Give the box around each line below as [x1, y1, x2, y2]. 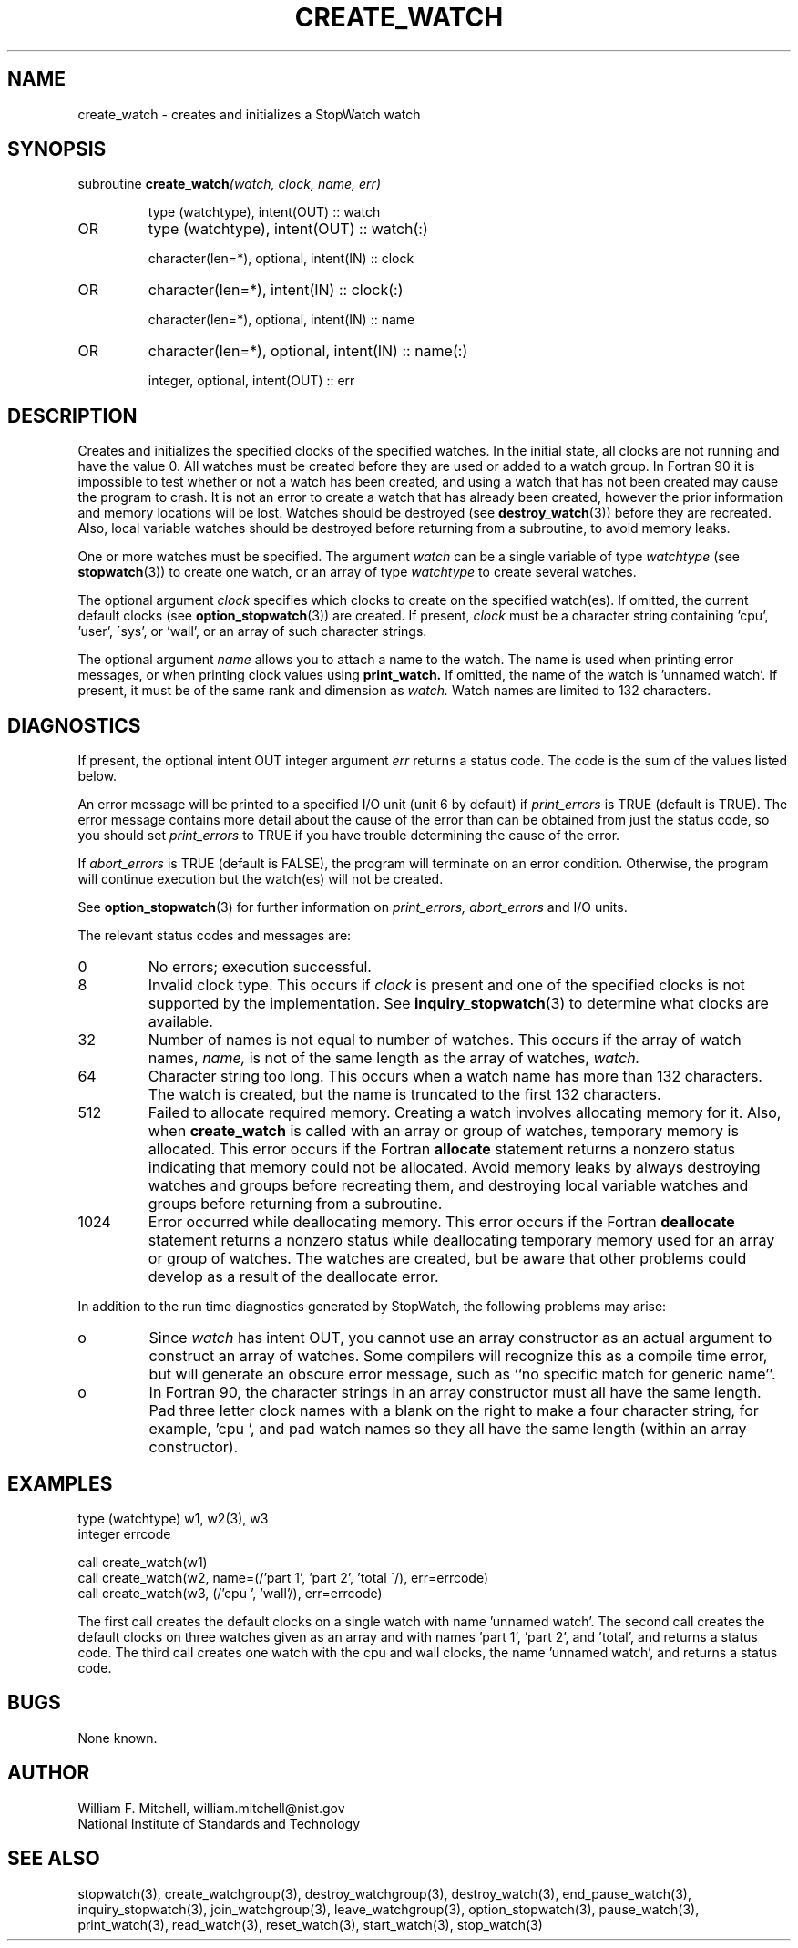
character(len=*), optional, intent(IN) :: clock [148, 251, 414, 267]
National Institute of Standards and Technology [77, 1815, 360, 1831]
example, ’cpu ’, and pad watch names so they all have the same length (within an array [148, 1420, 747, 1439]
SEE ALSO [7, 1847, 100, 1871]
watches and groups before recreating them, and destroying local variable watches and [148, 1176, 749, 1195]
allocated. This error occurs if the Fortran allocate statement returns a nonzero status [148, 1140, 735, 1159]
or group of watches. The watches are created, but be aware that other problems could [148, 1249, 747, 1268]
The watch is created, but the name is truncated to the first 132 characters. [148, 1085, 661, 1104]
